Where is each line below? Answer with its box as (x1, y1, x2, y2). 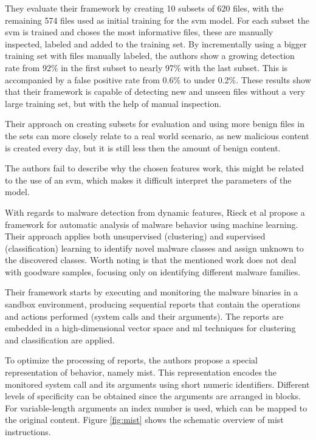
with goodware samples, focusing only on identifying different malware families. (5, 265, 301, 278)
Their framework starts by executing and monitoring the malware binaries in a (5, 286, 298, 298)
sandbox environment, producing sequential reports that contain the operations (5, 298, 300, 311)
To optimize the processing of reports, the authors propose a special (5, 354, 258, 366)
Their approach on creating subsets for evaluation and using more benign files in (5, 117, 304, 130)
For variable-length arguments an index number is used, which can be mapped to (5, 401, 307, 414)
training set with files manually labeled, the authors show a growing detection (5, 49, 295, 62)
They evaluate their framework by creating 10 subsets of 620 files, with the (5, 2, 284, 14)
